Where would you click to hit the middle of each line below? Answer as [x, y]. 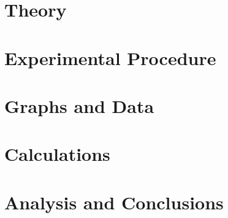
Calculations [57, 154]
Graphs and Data [79, 105]
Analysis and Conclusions [114, 202]
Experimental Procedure [110, 57]
